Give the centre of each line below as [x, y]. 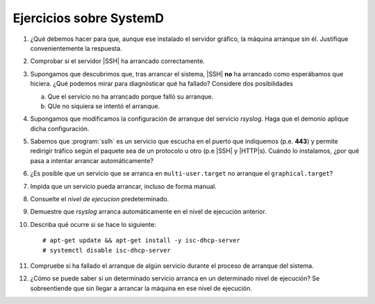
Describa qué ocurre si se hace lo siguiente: [93, 224]
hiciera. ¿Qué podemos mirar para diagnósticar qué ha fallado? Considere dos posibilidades [161, 84]
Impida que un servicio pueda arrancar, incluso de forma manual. [123, 186]
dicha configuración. [60, 128]
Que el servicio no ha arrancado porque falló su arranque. [131, 96]
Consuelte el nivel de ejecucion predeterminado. [100, 199]
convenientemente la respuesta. [76, 48]
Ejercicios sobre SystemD [89, 18]
